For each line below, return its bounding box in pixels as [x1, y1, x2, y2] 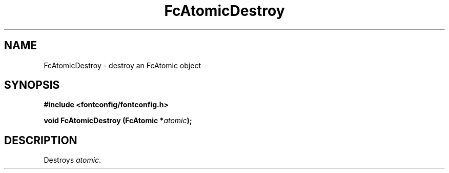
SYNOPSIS [4, 79, 60, 92]
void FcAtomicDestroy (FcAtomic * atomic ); [44, 116, 192, 125]
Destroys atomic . [44, 156, 101, 165]
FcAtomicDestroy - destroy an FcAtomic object [44, 61, 201, 70]
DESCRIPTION [4, 133, 77, 147]
